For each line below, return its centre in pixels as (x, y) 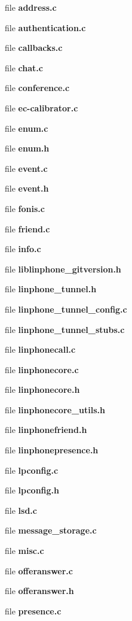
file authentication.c (45, 27)
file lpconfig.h (32, 490)
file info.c (23, 249)
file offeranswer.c (39, 570)
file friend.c (27, 228)
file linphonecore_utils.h (55, 409)
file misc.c (24, 551)
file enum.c (27, 128)
